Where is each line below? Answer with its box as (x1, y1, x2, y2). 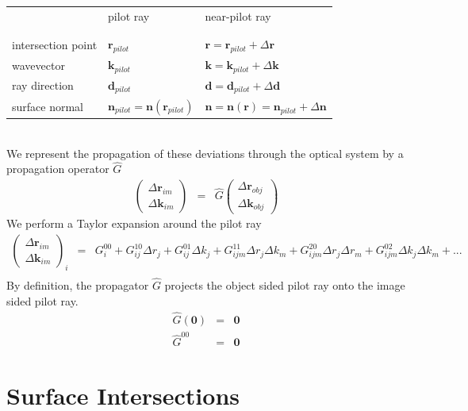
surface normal (12, 98, 83, 114)
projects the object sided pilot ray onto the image (164, 277, 405, 294)
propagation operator (6, 160, 109, 177)
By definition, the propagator (6, 277, 149, 294)
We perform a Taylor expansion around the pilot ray (6, 215, 262, 232)
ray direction (12, 77, 74, 94)
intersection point (12, 36, 98, 52)
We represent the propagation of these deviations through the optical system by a (6, 144, 404, 161)
